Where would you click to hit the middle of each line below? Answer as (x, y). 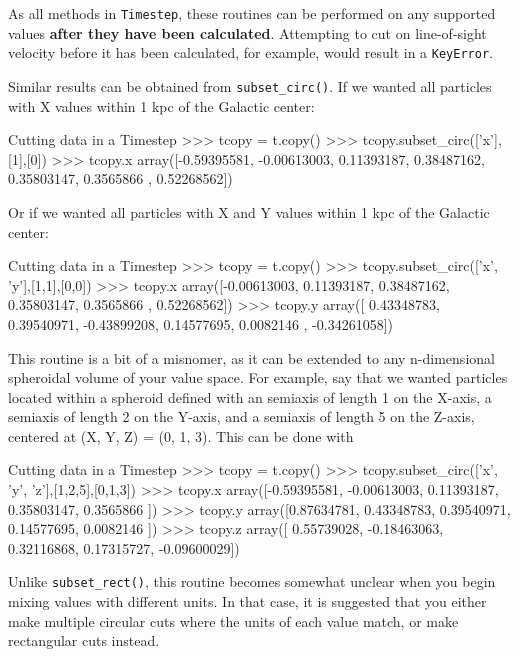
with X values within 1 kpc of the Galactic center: (161, 105)
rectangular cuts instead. (84, 640)
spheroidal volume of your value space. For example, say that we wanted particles (258, 377)
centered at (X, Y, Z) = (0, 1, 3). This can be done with (181, 435)
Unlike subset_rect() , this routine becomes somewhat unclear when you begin (252, 581)
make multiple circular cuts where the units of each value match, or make (233, 620)
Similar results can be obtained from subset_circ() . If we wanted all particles (250, 85)
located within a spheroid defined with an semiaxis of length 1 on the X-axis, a (250, 396)
